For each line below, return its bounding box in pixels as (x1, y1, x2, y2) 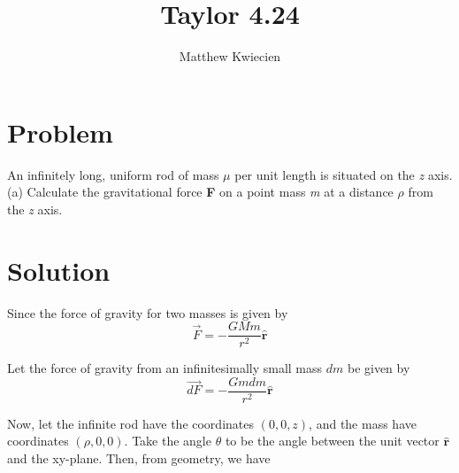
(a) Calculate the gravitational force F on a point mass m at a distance (7, 182, 394, 201)
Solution (7, 252, 111, 288)
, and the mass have (309, 414, 417, 432)
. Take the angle (124, 431, 211, 450)
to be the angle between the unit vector (225, 431, 440, 450)
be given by (347, 359, 410, 377)
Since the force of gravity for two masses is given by (7, 303, 288, 322)
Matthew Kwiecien (179, 47, 281, 66)
